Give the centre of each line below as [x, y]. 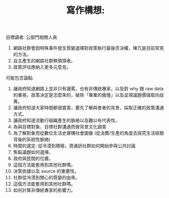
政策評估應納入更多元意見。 [42, 67]
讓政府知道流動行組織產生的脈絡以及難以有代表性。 [66, 120]
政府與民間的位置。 [33, 158]
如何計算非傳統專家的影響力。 [44, 190]
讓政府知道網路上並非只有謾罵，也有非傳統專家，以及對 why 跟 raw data [88, 89]
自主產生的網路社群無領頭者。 [44, 61]
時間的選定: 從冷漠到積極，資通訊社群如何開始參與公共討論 [74, 146]
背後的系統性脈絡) [32, 140]
